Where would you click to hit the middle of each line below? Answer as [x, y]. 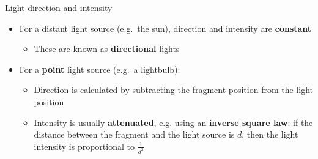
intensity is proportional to [84, 146]
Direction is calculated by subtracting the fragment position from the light [173, 90]
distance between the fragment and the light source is [134, 134]
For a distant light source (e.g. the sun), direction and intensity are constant [165, 28]
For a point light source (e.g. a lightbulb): [100, 69]
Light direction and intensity [59, 7]
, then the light [270, 134]
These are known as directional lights [107, 49]
